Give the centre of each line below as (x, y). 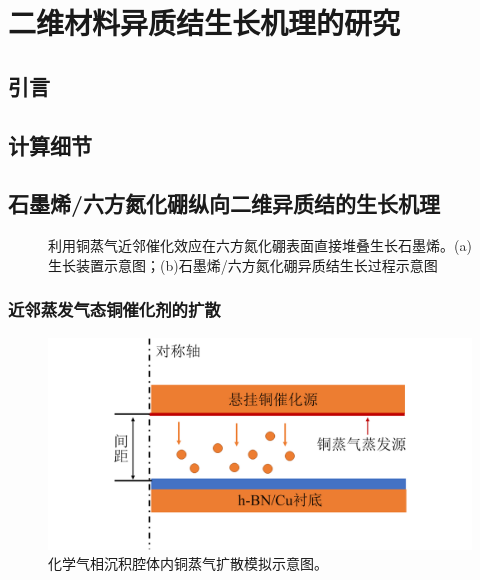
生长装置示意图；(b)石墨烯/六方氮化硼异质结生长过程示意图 (243, 264)
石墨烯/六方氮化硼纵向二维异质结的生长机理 (224, 203)
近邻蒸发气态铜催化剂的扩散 (114, 309)
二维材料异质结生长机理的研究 (204, 22)
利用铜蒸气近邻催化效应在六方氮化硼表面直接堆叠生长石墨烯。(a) (260, 245)
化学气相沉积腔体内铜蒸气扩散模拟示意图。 (188, 563)
